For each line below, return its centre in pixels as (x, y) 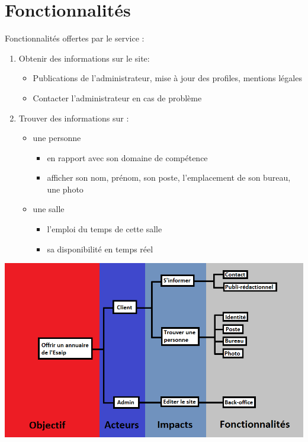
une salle (49, 209)
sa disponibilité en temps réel (100, 249)
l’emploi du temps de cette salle (105, 229)
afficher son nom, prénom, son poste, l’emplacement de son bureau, (169, 177)
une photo (65, 189)
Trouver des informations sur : (74, 118)
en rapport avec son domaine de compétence (127, 157)
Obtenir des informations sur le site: (84, 58)
